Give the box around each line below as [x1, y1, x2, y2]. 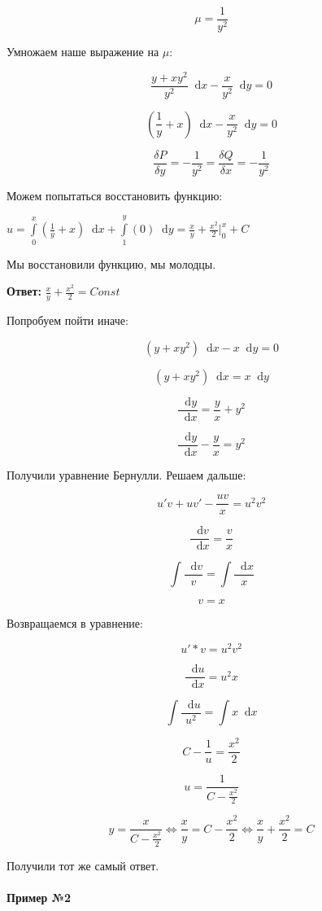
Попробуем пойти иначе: [7, 312, 128, 328]
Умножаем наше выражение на [7, 43, 159, 60]
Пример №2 [7, 888, 72, 905]
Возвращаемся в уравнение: [7, 615, 143, 632]
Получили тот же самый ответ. [7, 856, 159, 874]
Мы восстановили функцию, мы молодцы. [7, 255, 216, 272]
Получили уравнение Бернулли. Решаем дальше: [7, 466, 246, 483]
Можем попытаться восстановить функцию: [7, 186, 223, 204]
